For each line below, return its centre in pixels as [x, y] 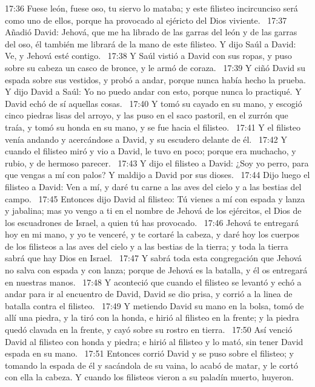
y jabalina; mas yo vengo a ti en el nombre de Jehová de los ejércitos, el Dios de [153, 211]
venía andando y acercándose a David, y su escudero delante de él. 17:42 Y [146, 139]
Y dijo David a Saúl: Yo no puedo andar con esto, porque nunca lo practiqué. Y [153, 91]
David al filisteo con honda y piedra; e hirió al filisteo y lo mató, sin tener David [154, 341]
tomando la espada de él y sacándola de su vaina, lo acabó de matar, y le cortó [152, 365]
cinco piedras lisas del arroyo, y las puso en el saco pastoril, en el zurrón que [147, 115]
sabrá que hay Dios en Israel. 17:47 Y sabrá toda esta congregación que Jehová [154, 258]
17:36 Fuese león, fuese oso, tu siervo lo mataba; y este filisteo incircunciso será [151, 8]
